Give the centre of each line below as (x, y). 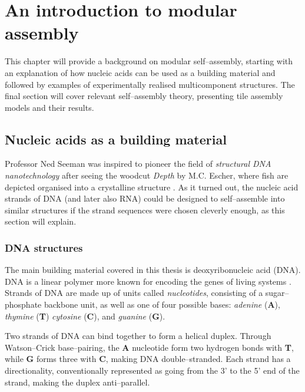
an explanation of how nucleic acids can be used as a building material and (140, 72)
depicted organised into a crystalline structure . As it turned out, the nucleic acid (152, 187)
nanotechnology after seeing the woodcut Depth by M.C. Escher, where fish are (147, 175)
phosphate (23, 304)
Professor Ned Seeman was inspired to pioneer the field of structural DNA (138, 164)
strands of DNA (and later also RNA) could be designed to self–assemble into (145, 198)
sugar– (277, 293)
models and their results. (49, 107)
